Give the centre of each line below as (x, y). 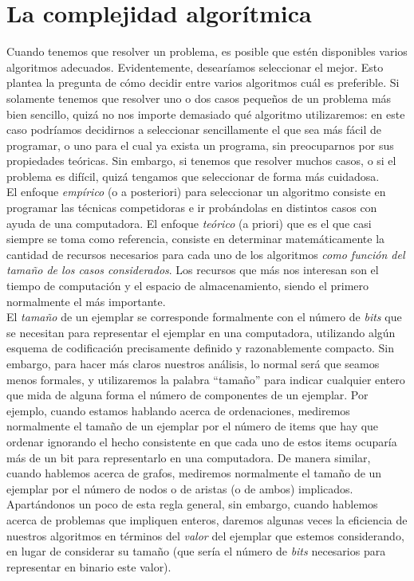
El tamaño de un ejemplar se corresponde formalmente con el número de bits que (204, 317)
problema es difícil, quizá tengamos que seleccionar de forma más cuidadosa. (193, 176)
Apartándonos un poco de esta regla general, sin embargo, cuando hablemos (192, 504)
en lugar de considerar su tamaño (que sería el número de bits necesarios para (196, 551)
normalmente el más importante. (86, 301)
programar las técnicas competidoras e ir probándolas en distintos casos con (192, 208)
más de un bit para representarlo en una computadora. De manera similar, (189, 457)
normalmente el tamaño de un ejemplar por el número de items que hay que (193, 426)
